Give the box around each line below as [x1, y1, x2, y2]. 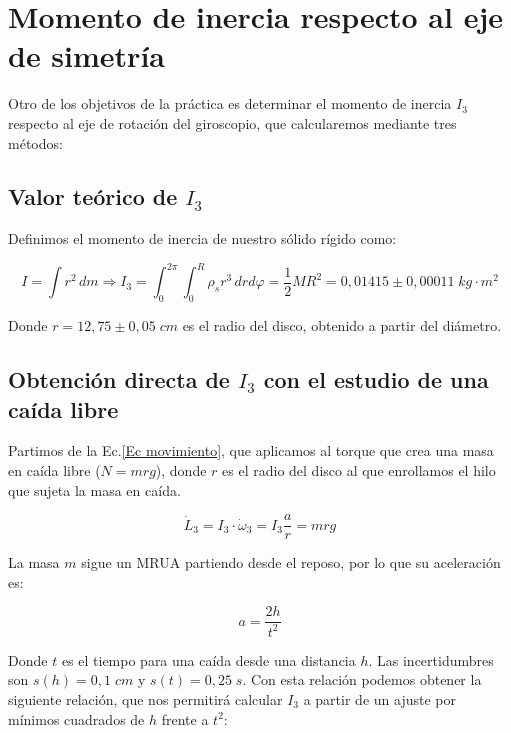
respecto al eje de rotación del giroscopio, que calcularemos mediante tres [8, 112, 457, 133]
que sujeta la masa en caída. [8, 479, 181, 500]
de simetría [8, 35, 165, 76]
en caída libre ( [8, 459, 101, 480]
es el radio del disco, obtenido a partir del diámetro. [182, 315, 502, 336]
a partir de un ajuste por [303, 689, 456, 709]
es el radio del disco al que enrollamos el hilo [222, 459, 496, 480]
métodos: [8, 132, 63, 153]
